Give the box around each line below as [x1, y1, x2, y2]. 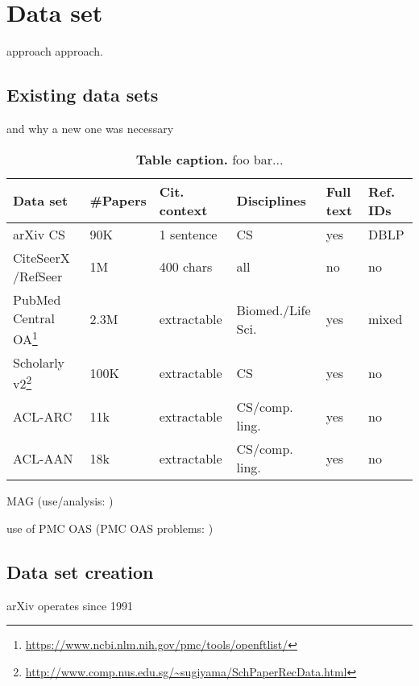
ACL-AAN [13, 448, 73, 468]
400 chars [159, 257, 213, 276]
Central [13, 308, 56, 327]
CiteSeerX [13, 247, 70, 267]
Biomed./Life [236, 300, 311, 319]
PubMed [13, 289, 61, 309]
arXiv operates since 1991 [6, 597, 133, 613]
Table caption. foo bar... [135, 149, 284, 168]
